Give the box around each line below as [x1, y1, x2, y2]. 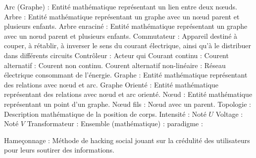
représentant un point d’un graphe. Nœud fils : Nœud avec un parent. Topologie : [4, 98, 251, 109]
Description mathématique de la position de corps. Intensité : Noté [4, 108, 206, 119]
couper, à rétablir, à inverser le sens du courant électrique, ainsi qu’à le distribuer [4, 40, 251, 51]
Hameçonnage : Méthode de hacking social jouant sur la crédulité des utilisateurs [4, 135, 250, 145]
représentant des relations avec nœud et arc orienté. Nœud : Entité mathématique [4, 89, 253, 99]
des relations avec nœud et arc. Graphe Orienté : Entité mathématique [4, 79, 219, 89]
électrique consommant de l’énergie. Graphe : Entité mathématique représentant [4, 70, 248, 80]
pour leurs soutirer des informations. [4, 145, 114, 155]
